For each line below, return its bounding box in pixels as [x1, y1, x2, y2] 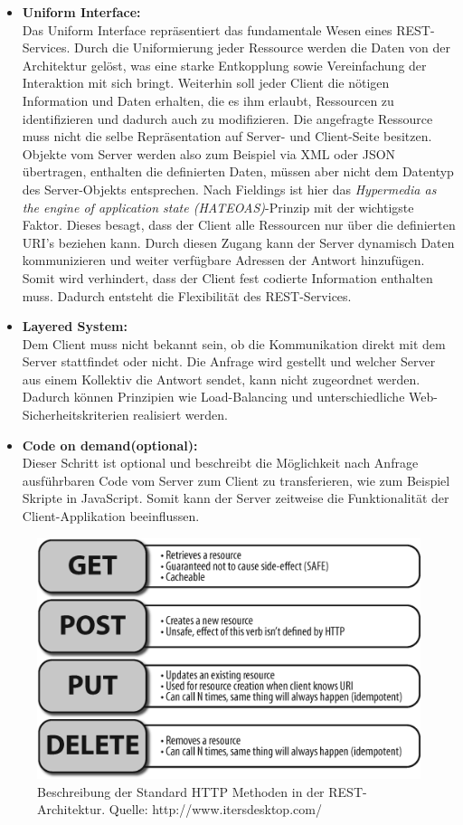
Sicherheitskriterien [22, 405, 129, 424]
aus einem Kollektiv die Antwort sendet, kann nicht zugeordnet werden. [22, 369, 420, 388]
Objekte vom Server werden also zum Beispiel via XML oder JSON [22, 144, 396, 163]
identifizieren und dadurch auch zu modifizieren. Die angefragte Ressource [22, 109, 433, 128]
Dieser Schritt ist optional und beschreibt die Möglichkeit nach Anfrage [22, 453, 419, 472]
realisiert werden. [133, 405, 228, 424]
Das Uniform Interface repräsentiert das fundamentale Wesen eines [22, 20, 392, 39]
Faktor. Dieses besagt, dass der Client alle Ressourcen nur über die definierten [22, 215, 456, 234]
